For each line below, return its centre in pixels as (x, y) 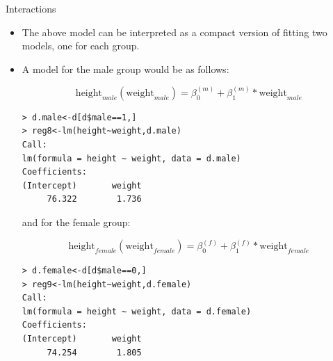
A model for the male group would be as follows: (125, 69)
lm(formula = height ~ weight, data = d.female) (137, 311)
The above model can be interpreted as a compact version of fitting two (174, 32)
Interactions (31, 8)
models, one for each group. (81, 46)
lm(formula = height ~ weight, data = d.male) (131, 158)
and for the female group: (76, 222)
